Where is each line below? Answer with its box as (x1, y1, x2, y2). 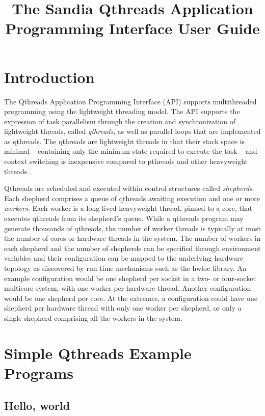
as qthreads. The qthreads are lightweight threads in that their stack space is (4, 135, 245, 146)
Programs (4, 362, 73, 383)
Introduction (4, 66, 95, 87)
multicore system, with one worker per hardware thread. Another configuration (4, 283, 251, 293)
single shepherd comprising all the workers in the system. (4, 312, 182, 323)
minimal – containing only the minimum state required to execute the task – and (4, 146, 257, 156)
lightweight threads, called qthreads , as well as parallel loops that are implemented (4, 126, 261, 136)
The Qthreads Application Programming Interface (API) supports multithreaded (4, 96, 257, 106)
